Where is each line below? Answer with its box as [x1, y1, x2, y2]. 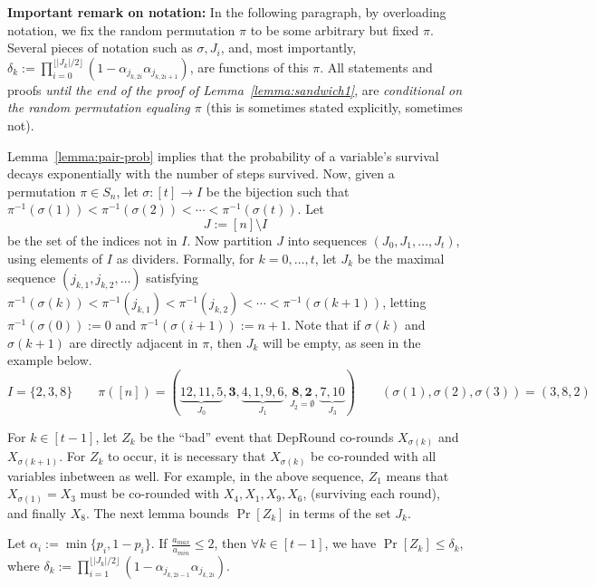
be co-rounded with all [311, 447, 437, 466]
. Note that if [286, 315, 360, 334]
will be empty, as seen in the [263, 332, 421, 351]
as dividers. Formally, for [116, 248, 254, 267]
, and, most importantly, [220, 38, 357, 57]
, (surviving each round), [302, 484, 440, 503]
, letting [382, 293, 427, 312]
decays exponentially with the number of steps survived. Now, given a [7, 164, 395, 183]
